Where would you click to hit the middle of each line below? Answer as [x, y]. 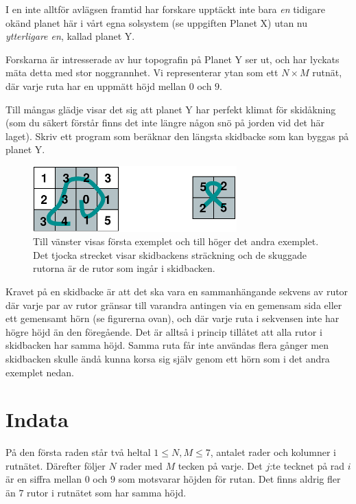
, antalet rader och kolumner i [273, 452]
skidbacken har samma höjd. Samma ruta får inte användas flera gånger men [167, 345]
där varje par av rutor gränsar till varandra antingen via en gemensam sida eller [174, 305]
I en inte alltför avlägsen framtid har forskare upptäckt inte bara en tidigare [165, 9]
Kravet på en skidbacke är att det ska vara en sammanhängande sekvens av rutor [177, 291]
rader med [141, 465]
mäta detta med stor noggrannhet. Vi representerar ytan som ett [142, 72]
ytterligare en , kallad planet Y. [70, 36]
